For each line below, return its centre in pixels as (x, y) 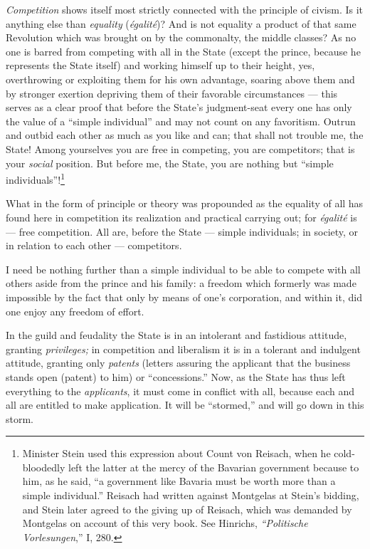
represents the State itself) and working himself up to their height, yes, (160, 65)
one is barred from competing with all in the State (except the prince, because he (183, 51)
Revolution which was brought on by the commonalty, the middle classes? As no (181, 37)
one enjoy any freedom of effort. (75, 311)
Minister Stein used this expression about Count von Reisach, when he (176, 453)
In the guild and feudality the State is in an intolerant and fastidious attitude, (176, 335)
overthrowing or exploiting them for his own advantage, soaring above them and (180, 79)
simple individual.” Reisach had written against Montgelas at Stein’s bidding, (191, 495)
